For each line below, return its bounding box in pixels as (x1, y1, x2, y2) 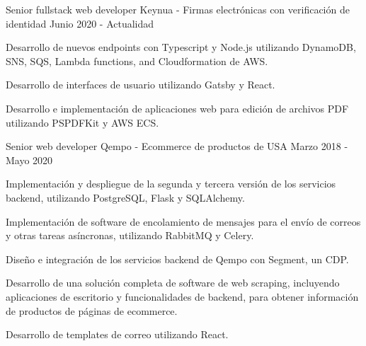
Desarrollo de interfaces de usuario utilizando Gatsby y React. (6, 77, 275, 92)
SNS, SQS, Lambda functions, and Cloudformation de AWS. (6, 53, 268, 68)
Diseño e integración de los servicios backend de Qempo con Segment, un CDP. (6, 251, 349, 266)
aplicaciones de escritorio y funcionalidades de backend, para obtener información (6, 289, 359, 304)
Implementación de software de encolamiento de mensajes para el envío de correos (6, 214, 361, 229)
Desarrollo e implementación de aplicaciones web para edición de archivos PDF (6, 100, 349, 115)
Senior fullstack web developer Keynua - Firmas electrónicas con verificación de (6, 2, 350, 16)
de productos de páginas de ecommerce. (6, 303, 178, 318)
